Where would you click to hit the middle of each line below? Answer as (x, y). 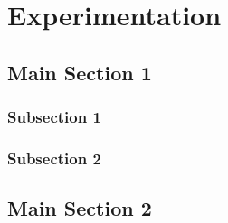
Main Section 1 (80, 72)
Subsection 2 (54, 158)
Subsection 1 (54, 117)
